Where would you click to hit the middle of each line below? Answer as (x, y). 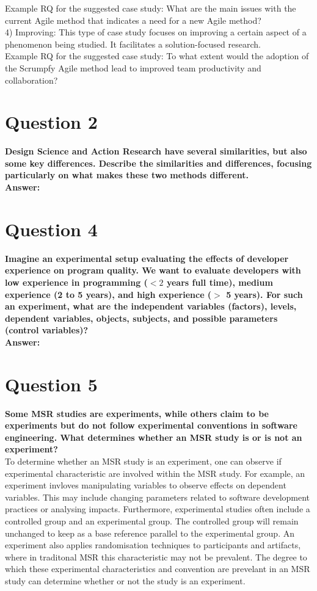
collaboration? (31, 80)
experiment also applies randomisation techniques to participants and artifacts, (153, 545)
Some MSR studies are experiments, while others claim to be (137, 413)
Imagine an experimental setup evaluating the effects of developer (147, 258)
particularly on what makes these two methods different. (127, 175)
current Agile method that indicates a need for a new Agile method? (133, 20)
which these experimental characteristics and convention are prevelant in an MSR (158, 569)
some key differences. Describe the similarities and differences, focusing (158, 163)
